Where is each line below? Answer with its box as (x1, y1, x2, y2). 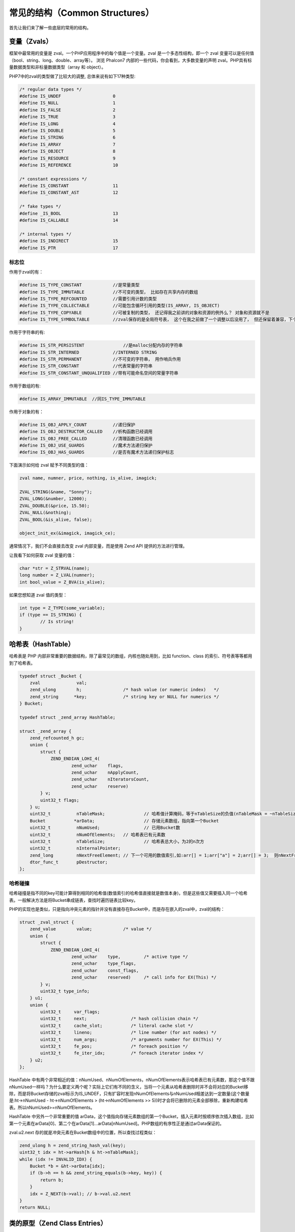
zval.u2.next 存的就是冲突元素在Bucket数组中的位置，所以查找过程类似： (9, 1129, 157, 1135)
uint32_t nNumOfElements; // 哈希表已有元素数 (29, 832, 166, 837)
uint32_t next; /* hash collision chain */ (40, 1016, 199, 1022)
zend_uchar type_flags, (71, 961, 136, 966)
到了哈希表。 (9, 660, 35, 666)
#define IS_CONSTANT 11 (19, 183, 118, 189)
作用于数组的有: (9, 382, 41, 389)
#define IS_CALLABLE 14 (19, 217, 118, 223)
